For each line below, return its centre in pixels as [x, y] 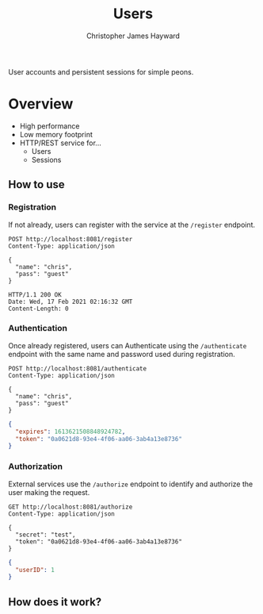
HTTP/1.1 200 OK [35, 294]
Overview [41, 104]
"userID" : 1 [35, 570]
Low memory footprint [56, 134]
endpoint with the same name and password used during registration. [122, 354]
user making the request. [49, 492]
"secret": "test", [46, 535]
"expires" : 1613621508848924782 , [71, 432]
